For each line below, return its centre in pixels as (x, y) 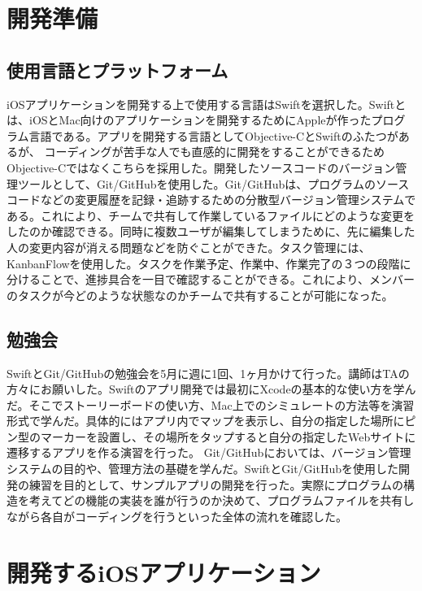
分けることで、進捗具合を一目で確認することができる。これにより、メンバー (211, 279)
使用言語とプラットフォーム (117, 70)
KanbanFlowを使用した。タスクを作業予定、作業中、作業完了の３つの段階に (209, 263)
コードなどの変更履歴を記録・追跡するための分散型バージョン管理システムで (211, 200)
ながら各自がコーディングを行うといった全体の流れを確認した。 (177, 516)
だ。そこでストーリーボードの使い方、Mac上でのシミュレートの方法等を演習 (211, 404)
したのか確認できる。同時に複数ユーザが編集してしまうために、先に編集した (211, 231)
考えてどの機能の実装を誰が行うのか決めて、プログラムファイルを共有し (222, 500)
